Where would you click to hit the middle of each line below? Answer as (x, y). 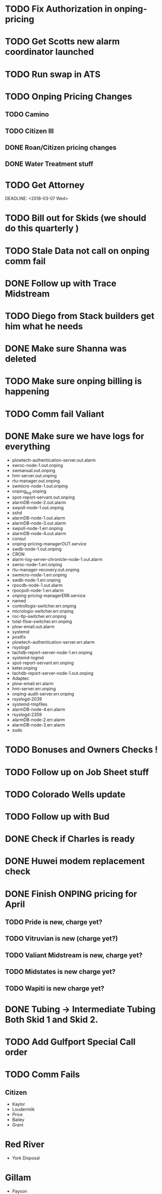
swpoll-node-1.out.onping (38, 508)
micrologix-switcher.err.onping (43, 611)
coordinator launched (49, 52)
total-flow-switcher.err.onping (42, 621)
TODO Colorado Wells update (65, 794)
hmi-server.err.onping (34, 689)
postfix (19, 637)
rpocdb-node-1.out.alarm (37, 585)
